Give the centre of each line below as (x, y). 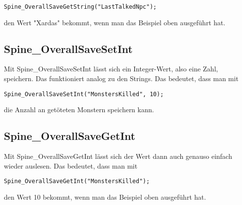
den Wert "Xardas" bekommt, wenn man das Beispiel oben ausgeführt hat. (115, 22)
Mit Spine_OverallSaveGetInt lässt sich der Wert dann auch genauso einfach (118, 156)
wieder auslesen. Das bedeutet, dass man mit (71, 165)
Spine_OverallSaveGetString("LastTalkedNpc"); (80, 7)
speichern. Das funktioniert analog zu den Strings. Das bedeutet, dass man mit (121, 78)
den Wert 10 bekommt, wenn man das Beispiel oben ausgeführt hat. (105, 196)
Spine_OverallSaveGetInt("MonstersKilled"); (77, 181)
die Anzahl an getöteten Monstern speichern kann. (79, 110)
